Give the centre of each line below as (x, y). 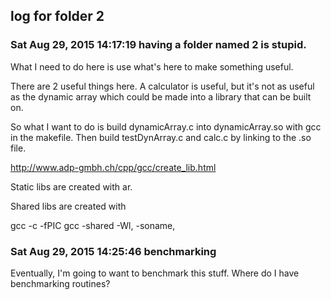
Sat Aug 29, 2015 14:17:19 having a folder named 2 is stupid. (158, 45)
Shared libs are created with (68, 206)
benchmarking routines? (60, 283)
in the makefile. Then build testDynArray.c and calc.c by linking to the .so (161, 137)
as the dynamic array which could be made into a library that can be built (161, 96)
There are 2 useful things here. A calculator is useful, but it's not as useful (162, 86)
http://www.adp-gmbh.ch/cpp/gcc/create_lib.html (113, 167)
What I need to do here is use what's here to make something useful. (152, 66)
